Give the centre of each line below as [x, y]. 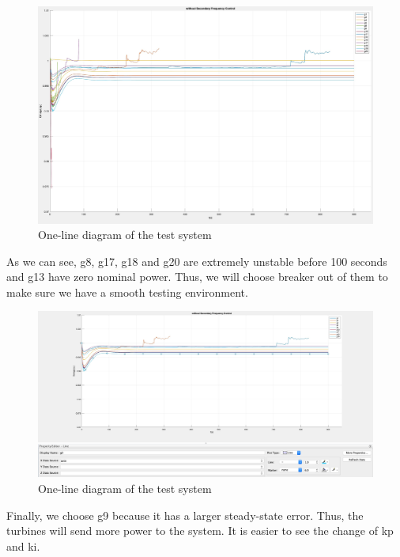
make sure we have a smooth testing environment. [127, 292]
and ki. [23, 546]
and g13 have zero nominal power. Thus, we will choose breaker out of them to [197, 277]
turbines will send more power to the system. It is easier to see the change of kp [200, 530]
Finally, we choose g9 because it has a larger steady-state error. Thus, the [185, 515]
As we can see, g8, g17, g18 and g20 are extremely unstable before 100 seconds [197, 261]
